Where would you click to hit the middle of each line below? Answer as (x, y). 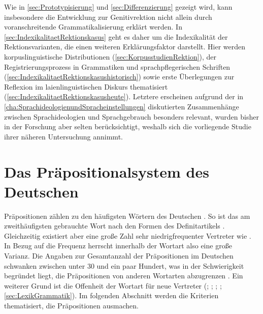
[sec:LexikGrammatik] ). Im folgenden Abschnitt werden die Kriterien (111, 295)
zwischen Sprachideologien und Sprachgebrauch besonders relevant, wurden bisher (131, 116)
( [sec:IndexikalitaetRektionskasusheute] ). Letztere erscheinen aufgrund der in (124, 96)
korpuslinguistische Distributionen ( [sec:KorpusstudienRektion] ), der (110, 56)
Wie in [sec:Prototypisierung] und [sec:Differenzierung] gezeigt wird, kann (118, 7)
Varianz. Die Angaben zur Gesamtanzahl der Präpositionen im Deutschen (119, 255)
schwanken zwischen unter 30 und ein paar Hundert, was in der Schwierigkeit (124, 265)
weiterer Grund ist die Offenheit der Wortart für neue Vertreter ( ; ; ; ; (113, 285)
